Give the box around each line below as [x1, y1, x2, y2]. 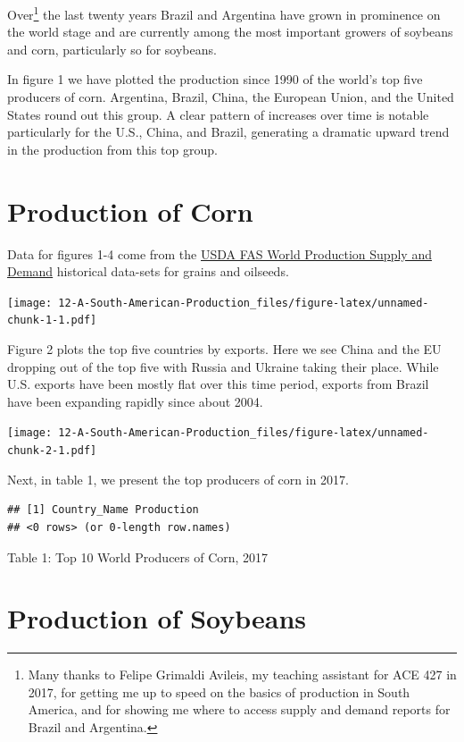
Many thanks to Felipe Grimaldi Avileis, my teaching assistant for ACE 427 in [28, 665, 457, 684]
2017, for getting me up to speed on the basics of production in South [28, 682, 410, 701]
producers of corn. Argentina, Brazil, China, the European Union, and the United [7, 88, 454, 106]
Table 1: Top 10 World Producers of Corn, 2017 [7, 547, 269, 566]
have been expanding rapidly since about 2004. [7, 392, 263, 410]
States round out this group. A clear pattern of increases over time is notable [7, 105, 429, 123]
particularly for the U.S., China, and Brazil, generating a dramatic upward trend [7, 122, 450, 141]
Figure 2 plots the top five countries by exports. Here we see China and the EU [7, 340, 442, 358]
